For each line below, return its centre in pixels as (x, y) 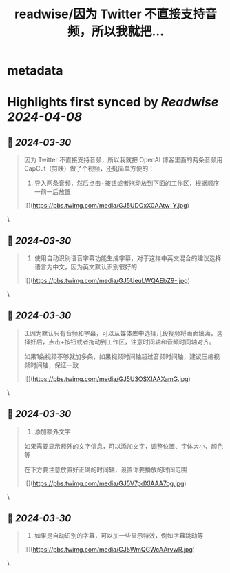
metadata (35, 71)
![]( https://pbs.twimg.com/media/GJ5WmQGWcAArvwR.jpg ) (109, 550)
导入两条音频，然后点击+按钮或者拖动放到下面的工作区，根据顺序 (127, 183)
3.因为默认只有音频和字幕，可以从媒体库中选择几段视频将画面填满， (120, 333)
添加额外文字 (52, 431)
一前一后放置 (52, 192)
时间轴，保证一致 (54, 365)
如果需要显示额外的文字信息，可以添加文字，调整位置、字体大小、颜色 (124, 446)
